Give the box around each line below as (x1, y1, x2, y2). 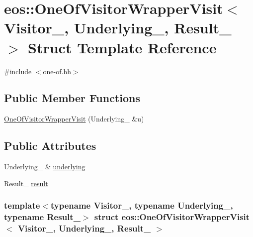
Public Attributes (4, 138, 96, 153)
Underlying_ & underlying (4, 161, 85, 172)
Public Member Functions (4, 90, 140, 106)
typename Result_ (4, 211, 81, 223)
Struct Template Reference (28, 37, 217, 57)
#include (4, 66, 32, 76)
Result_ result (4, 178, 48, 188)
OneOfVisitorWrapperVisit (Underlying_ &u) (4, 114, 144, 124)
